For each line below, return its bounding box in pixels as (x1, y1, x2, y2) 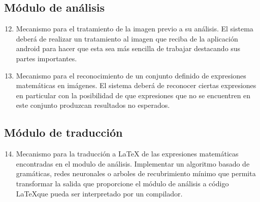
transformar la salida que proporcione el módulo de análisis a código (16, 178, 229, 188)
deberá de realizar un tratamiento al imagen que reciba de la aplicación (16, 33, 238, 44)
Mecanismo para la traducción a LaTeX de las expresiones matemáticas (16, 148, 239, 159)
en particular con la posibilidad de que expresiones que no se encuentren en (16, 90, 251, 100)
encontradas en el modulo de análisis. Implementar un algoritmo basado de (16, 158, 250, 169)
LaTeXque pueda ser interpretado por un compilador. (16, 188, 183, 198)
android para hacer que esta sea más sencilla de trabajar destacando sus (16, 43, 241, 54)
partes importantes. (16, 53, 77, 63)
